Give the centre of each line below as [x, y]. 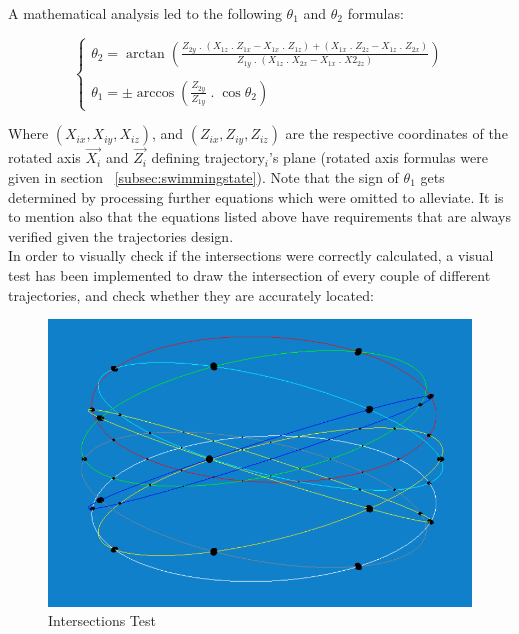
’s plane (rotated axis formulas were [378, 157]
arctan [145, 53]
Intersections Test [102, 620]
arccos [155, 92]
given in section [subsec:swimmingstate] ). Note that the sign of [203, 176]
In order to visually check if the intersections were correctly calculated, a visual [251, 255]
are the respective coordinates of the [396, 133]
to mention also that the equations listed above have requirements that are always [259, 216]
